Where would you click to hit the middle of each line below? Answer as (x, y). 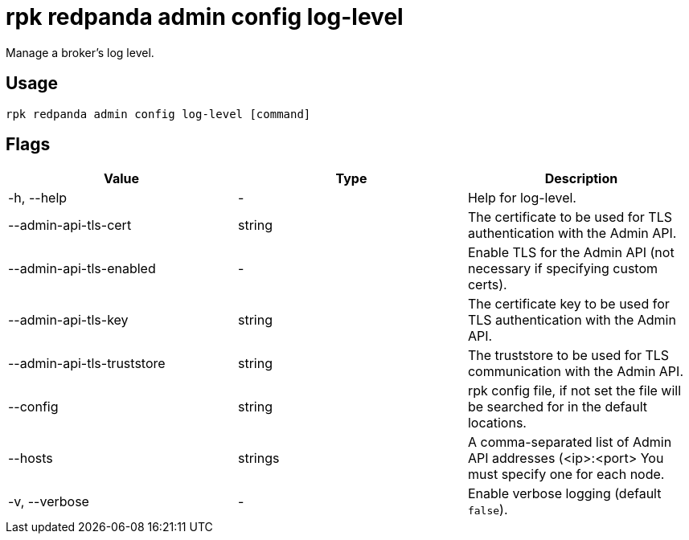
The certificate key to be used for (568, 304)
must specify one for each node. (566, 475)
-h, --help (38, 198)
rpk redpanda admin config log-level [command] (158, 114)
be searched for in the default (557, 407)
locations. (497, 423)
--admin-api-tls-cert (70, 225)
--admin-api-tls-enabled (82, 269)
